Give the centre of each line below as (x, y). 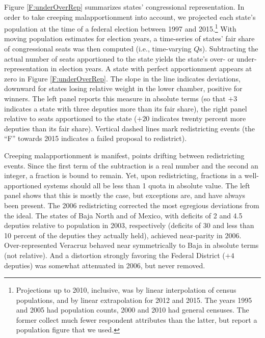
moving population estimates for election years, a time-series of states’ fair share (129, 38)
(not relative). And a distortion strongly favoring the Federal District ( (115, 255)
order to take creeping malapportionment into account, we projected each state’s (130, 17)
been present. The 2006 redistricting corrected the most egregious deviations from (132, 205)
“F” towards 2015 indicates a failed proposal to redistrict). (96, 138)
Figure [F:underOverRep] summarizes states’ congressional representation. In (124, 7)
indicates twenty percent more (199, 118)
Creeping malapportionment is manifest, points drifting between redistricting (124, 155)
